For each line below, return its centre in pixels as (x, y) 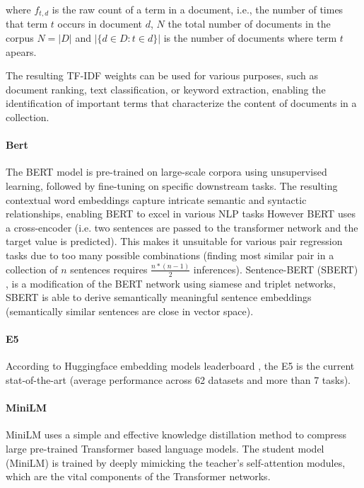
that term (27, 24)
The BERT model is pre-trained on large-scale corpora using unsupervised (166, 172)
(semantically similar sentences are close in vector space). (130, 311)
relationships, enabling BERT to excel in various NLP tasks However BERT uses (181, 214)
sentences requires (109, 269)
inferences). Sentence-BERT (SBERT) (276, 269)
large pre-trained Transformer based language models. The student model (165, 448)
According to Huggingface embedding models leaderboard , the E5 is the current (180, 366)
